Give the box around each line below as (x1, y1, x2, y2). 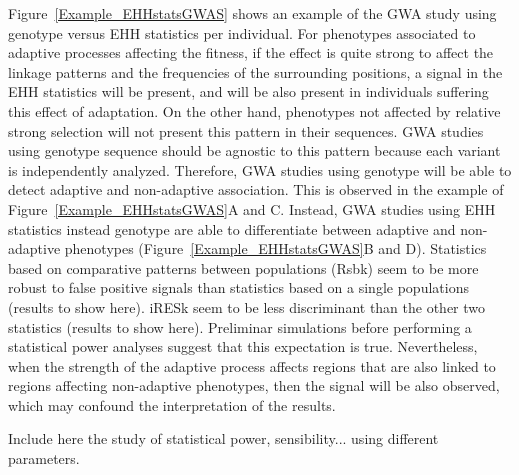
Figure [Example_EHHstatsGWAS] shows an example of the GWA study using (8, 3, 497, 23)
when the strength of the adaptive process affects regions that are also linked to (8, 355, 496, 376)
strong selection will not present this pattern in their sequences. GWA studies (8, 120, 484, 141)
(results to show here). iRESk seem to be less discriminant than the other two (8, 296, 486, 317)
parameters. (8, 448, 80, 469)
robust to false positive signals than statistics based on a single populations (8, 277, 469, 298)
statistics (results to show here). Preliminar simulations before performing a (8, 316, 472, 337)
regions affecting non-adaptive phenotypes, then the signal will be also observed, (8, 375, 500, 396)
